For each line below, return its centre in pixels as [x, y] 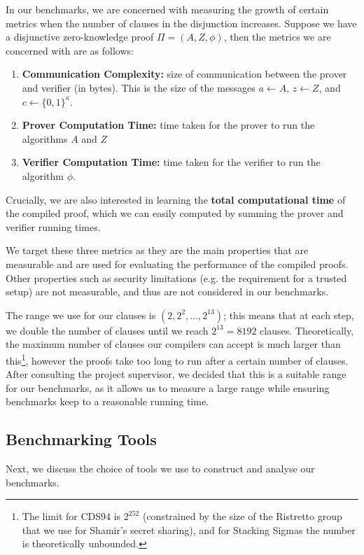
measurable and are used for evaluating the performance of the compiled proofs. [177, 264]
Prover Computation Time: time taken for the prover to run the [168, 125]
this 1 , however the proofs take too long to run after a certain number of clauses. [177, 359]
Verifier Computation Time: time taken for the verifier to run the [171, 162]
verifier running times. [53, 226]
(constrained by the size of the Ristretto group [242, 516]
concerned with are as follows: [70, 50]
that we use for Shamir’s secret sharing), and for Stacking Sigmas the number [189, 529]
